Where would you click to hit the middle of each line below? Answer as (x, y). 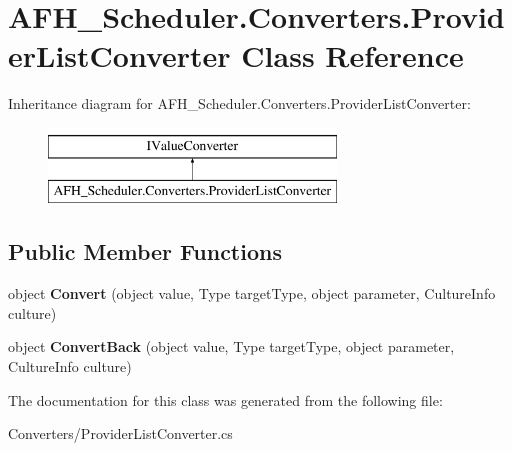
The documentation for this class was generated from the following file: (225, 399)
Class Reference (352, 55)
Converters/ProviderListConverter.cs (120, 433)
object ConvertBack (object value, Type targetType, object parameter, (231, 346)
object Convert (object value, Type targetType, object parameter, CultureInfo (252, 293)
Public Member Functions (145, 251)
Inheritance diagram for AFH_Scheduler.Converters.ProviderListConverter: (239, 103)
